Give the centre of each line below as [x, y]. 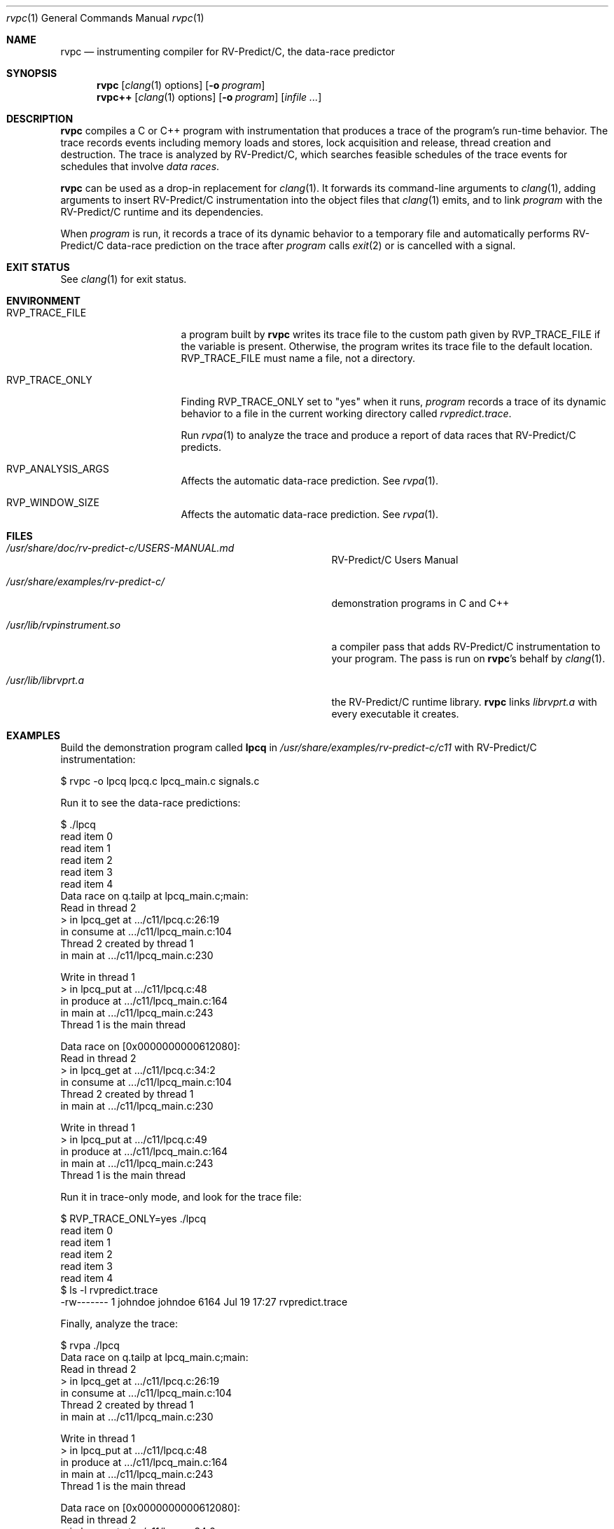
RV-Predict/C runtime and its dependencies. [162, 212]
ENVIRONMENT [43, 301]
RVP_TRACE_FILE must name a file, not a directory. [298, 358]
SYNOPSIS [32, 73]
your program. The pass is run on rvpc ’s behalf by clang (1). [468, 658]
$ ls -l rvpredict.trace [109, 1290]
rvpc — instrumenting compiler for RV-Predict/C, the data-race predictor [228, 51]
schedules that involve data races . [140, 166]
